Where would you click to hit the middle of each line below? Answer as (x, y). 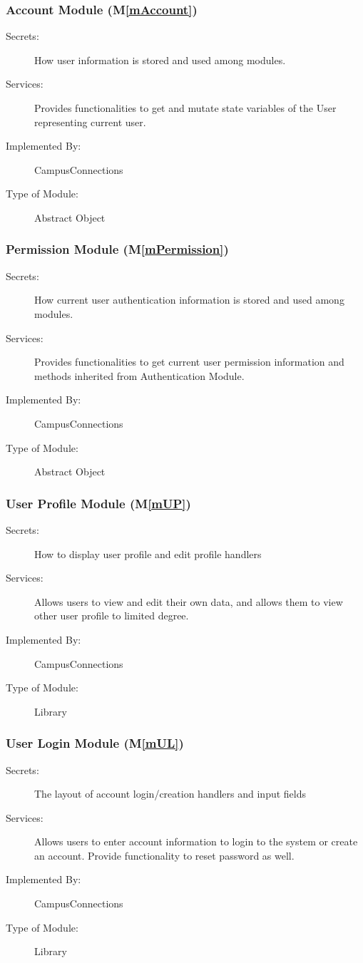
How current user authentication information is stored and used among (189, 300)
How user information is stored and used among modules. (160, 60)
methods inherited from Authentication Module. (139, 375)
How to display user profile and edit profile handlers (148, 553)
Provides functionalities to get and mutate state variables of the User (185, 108)
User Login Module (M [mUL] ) (95, 743)
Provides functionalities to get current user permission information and (189, 362)
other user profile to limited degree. (112, 616)
